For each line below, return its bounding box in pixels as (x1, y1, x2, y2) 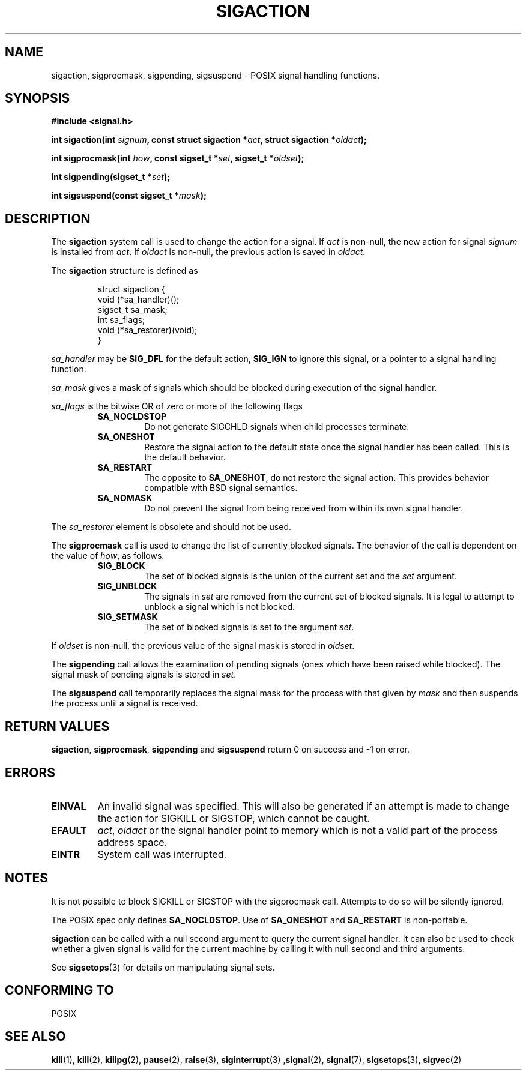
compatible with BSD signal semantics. (144, 483, 298, 493)
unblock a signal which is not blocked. (144, 601, 295, 612)
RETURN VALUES (5, 718, 110, 734)
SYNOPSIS (5, 91, 70, 106)
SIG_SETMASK (97, 612, 158, 622)
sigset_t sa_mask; (97, 304, 168, 315)
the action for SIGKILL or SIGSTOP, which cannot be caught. (97, 812, 370, 824)
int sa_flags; (97, 315, 145, 325)
